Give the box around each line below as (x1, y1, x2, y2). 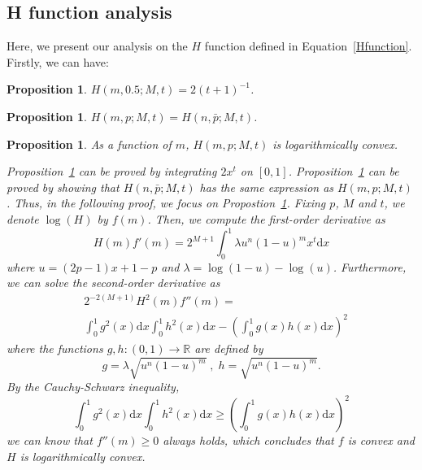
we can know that (7, 432, 93, 449)
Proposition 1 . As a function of (7, 135, 172, 152)
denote (7, 210, 39, 227)
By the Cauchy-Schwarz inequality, (7, 378, 180, 395)
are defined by (194, 340, 263, 357)
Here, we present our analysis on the (7, 37, 188, 54)
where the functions (7, 340, 103, 357)
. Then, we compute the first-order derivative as (147, 210, 385, 227)
